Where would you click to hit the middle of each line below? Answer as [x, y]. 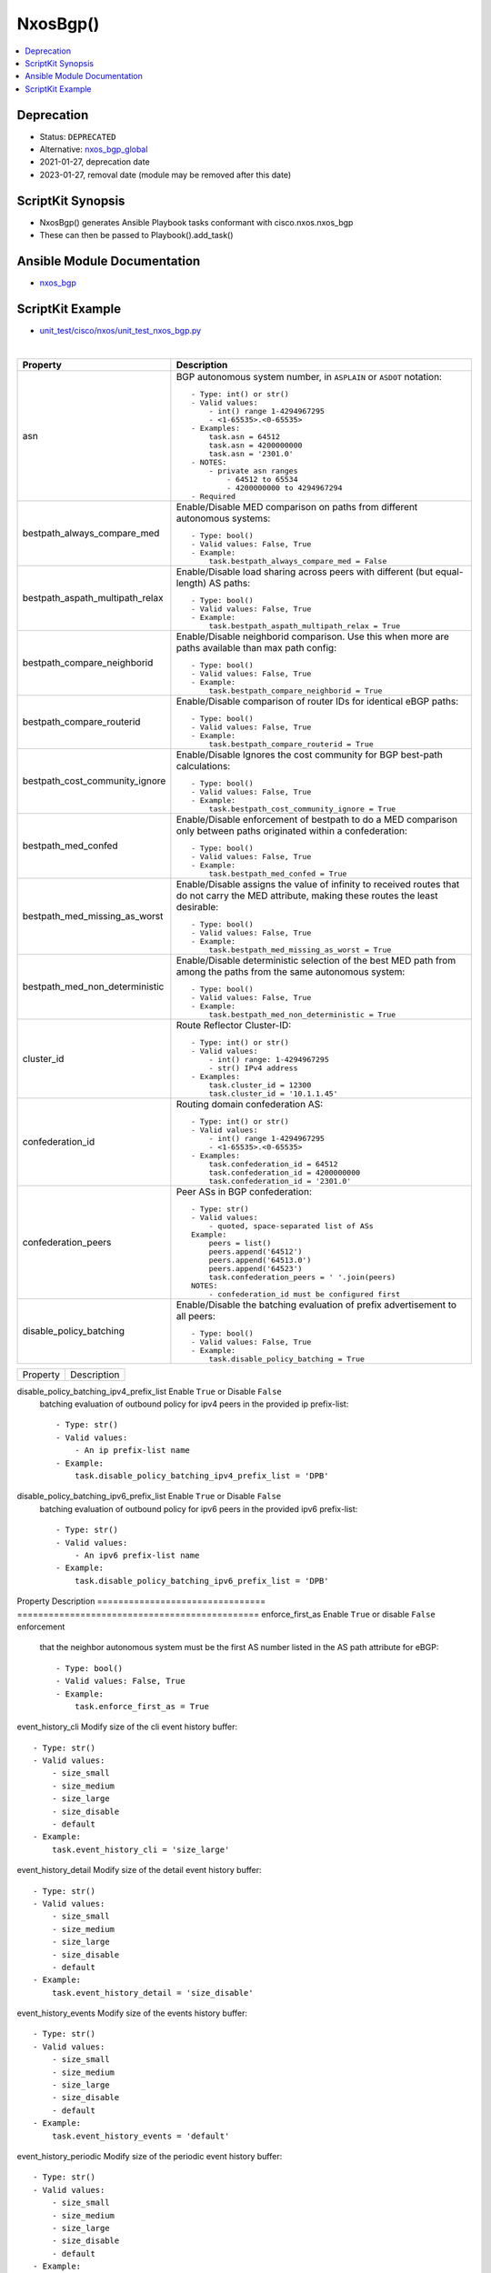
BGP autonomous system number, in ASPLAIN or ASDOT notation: [309, 376]
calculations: [203, 766]
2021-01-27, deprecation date [95, 162]
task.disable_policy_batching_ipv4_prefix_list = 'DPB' [201, 1476]
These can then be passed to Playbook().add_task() [136, 235]
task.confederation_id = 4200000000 [285, 1172]
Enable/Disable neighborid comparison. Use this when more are [313, 636]
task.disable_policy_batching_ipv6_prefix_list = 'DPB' [201, 1581]
